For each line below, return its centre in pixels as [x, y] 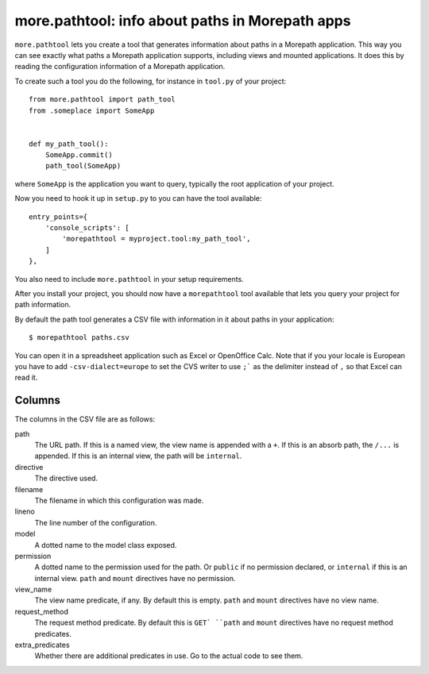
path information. [43, 305]
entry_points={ [58, 217]
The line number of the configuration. [96, 522]
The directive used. [66, 478]
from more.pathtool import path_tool [102, 100]
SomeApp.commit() [79, 155]
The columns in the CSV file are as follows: [85, 419]
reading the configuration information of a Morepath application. [120, 67]
